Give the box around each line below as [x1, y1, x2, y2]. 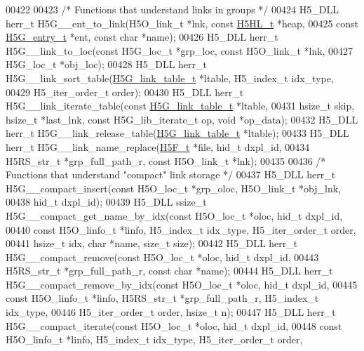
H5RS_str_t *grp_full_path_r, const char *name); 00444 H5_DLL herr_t [6, 263, 333, 278]
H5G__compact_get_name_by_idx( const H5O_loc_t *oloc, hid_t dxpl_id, [6, 208, 343, 223]
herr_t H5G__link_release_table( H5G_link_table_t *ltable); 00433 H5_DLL [6, 126, 349, 140]
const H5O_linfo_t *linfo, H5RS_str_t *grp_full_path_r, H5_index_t [6, 291, 319, 305]
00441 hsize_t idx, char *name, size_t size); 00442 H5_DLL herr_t [6, 236, 298, 251]
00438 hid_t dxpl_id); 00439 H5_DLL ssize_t [6, 194, 207, 209]
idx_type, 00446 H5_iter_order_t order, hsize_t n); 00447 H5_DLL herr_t [6, 305, 336, 319]
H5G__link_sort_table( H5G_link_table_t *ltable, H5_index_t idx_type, [6, 70, 334, 85]
